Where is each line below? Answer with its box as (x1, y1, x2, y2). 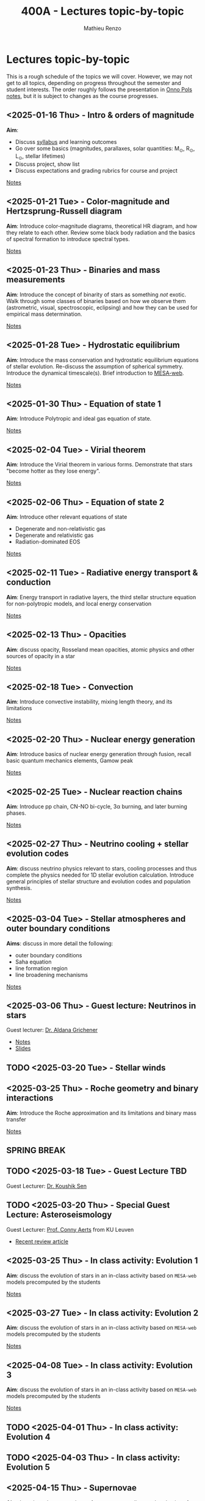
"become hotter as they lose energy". (6, 467, 101, 475)
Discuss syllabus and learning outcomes (15, 138, 117, 145)
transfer (6, 1115, 26, 1123)
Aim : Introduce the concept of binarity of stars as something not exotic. (6, 291, 187, 298)
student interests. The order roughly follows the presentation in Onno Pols (6, 86, 192, 93)
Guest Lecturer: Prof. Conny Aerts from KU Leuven (6, 1226, 134, 1233)
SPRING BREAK (6, 1145, 66, 1156)
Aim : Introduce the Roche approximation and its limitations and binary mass (6, 1109, 197, 1117)
